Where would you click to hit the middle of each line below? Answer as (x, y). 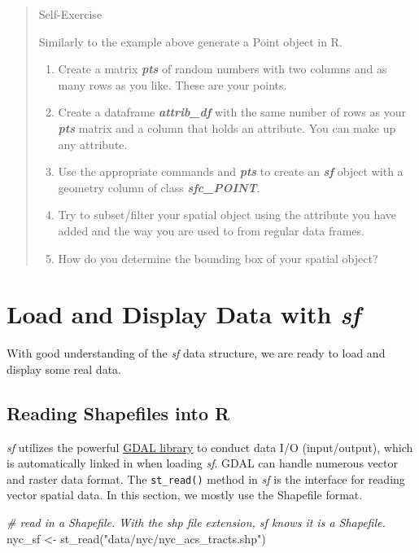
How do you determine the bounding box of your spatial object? (218, 258)
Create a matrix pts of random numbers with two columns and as (223, 69)
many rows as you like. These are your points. (172, 84)
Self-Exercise (70, 14)
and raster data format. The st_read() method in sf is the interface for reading (206, 478)
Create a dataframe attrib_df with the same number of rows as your (232, 112)
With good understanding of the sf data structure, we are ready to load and (196, 353)
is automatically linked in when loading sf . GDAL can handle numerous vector (202, 463)
